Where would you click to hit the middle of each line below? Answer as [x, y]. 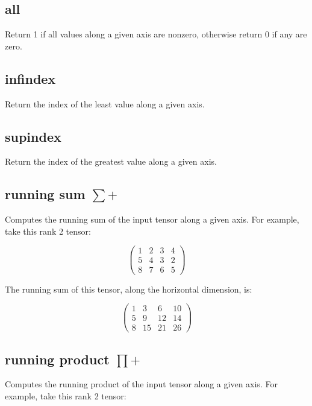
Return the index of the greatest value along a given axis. [111, 161]
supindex [33, 136]
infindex [30, 78]
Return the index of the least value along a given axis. [105, 103]
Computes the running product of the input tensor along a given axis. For [141, 384]
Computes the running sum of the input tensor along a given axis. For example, [152, 219]
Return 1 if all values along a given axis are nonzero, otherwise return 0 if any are [156, 34]
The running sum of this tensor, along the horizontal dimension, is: [129, 289]
